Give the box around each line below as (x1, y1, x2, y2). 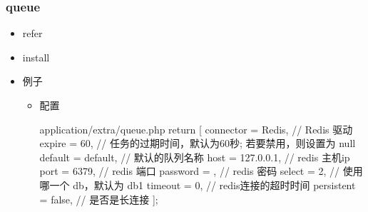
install (22, 49, 50, 64)
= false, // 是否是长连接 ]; (39, 191, 158, 206)
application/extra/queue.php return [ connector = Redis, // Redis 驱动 (39, 121, 353, 136)
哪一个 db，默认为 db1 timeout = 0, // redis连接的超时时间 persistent (39, 177, 356, 192)
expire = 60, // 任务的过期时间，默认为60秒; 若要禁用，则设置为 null (39, 136, 356, 151)
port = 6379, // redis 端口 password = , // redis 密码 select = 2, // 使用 (39, 163, 363, 178)
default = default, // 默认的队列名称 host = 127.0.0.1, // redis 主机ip (39, 149, 350, 164)
